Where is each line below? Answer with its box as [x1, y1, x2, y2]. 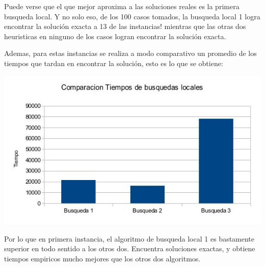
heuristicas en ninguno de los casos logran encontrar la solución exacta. [4, 31, 226, 41]
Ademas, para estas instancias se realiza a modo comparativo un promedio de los [4, 48, 257, 58]
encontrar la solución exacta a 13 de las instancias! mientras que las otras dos [4, 21, 246, 32]
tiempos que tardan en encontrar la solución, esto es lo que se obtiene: [4, 57, 223, 68]
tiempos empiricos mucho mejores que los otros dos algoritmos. [4, 253, 201, 263]
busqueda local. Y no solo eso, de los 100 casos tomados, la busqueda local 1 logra [4, 11, 260, 21]
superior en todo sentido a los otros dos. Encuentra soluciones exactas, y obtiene [4, 243, 255, 254]
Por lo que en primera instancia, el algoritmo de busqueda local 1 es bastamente [4, 233, 255, 244]
